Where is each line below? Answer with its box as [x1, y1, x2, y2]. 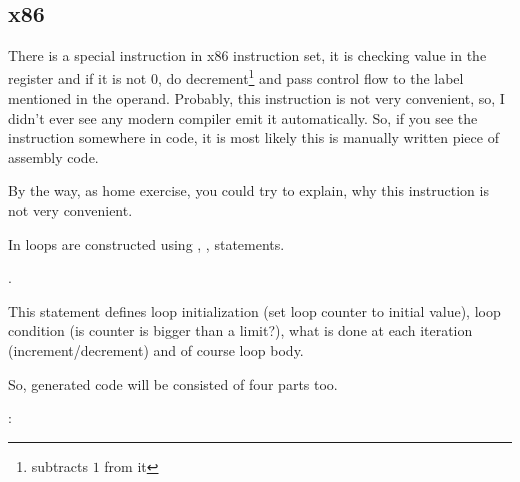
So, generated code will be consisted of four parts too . [8, 373, 338, 394]
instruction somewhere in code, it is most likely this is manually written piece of [8, 127, 499, 148]
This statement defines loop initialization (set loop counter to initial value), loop [8, 300, 501, 321]
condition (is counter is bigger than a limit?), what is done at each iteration [8, 320, 473, 341]
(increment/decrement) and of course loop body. [8, 339, 304, 360]
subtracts [31, 455, 88, 476]
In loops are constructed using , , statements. [8, 233, 285, 254]
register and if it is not [8, 68, 147, 89]
